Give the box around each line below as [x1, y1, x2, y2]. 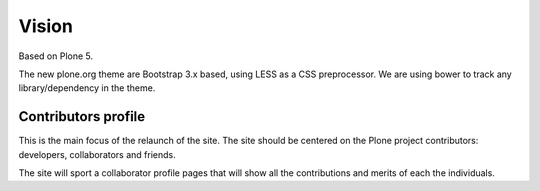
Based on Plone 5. [18, 50, 94, 62]
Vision [18, 15, 74, 37]
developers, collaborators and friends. [18, 148, 176, 160]
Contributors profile [18, 108, 146, 125]
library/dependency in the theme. [18, 82, 156, 94]
